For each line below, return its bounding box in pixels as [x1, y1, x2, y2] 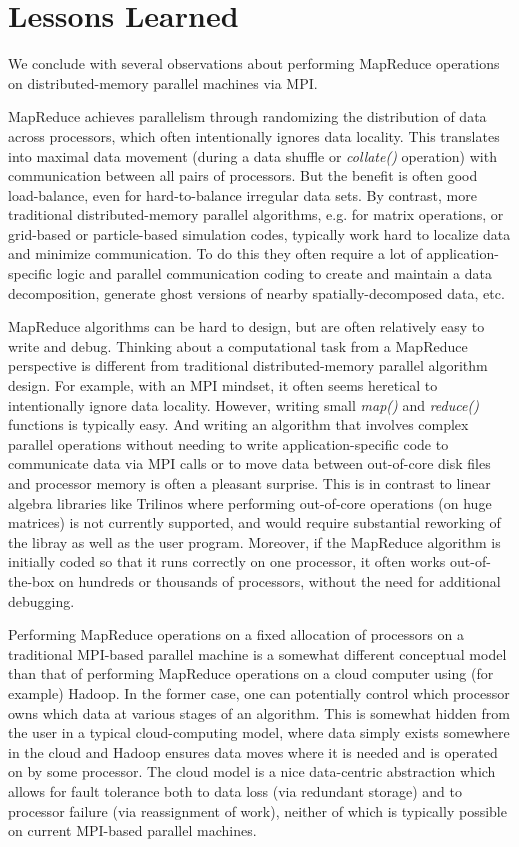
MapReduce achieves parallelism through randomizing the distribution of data [8, 106, 487, 127]
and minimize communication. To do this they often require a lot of [8, 243, 422, 264]
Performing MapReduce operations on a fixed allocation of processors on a [8, 624, 464, 645]
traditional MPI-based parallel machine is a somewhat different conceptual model [8, 643, 507, 664]
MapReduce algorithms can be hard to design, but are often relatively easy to [8, 316, 485, 337]
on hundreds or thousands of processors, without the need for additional [58, 570, 501, 591]
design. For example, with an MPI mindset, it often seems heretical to [8, 375, 438, 396]
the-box [8, 570, 55, 591]
